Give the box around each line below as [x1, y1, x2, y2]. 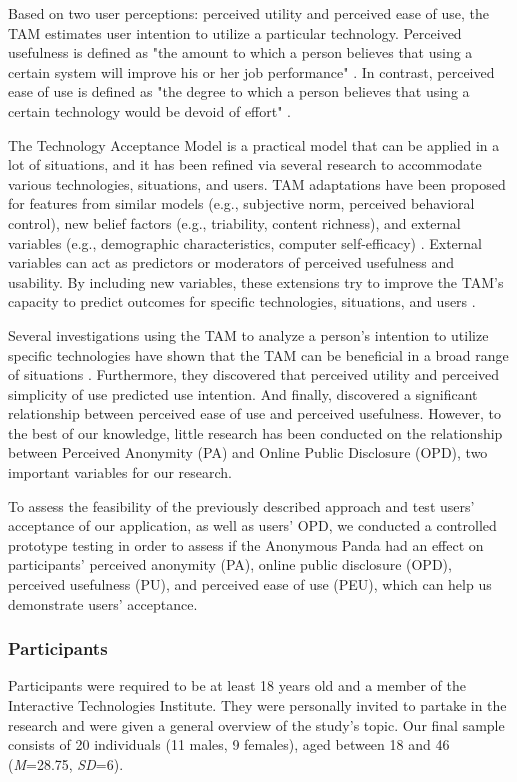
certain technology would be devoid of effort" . [8, 100, 291, 121]
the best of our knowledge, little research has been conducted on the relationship [8, 422, 503, 443]
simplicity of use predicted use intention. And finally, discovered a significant [8, 383, 478, 404]
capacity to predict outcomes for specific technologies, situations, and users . [8, 291, 476, 312]
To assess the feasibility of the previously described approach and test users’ [8, 495, 475, 516]
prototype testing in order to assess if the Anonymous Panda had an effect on [8, 534, 484, 555]
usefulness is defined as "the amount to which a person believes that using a [8, 42, 473, 63]
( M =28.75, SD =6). [8, 753, 124, 774]
